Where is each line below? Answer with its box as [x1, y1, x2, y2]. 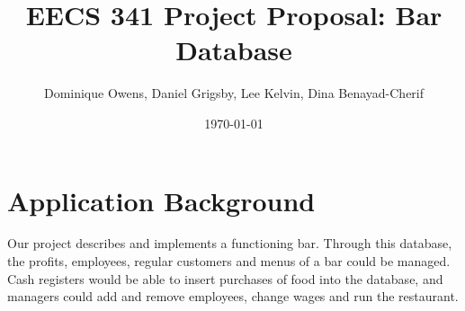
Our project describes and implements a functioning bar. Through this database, [7, 234, 452, 253]
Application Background [7, 182, 316, 218]
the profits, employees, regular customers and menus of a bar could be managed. [7, 252, 451, 271]
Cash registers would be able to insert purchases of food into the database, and [7, 269, 443, 288]
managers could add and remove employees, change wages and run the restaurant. [7, 287, 459, 306]
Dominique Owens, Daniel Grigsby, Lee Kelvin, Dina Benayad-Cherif [43, 84, 425, 102]
